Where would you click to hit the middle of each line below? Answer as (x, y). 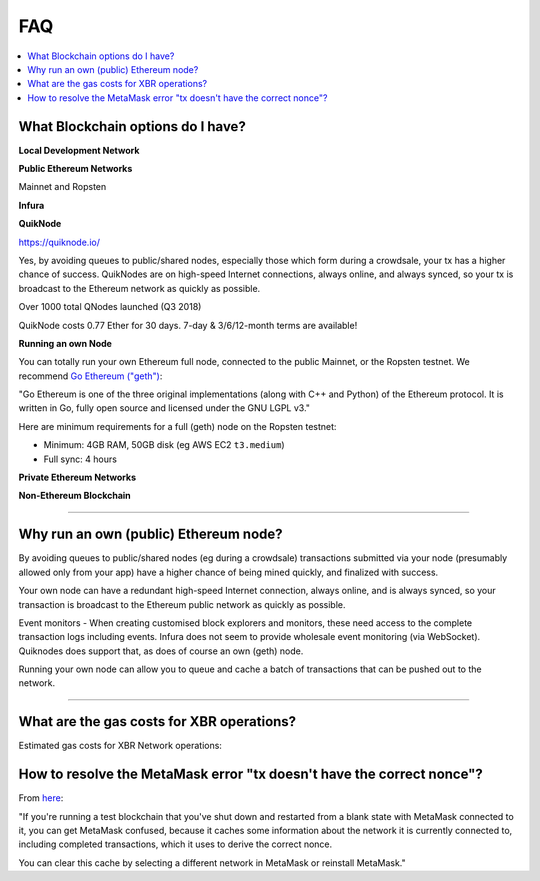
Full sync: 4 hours (80, 459)
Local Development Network (79, 150)
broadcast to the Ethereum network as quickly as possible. (139, 288)
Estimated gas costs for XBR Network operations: (120, 746)
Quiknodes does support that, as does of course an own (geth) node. (161, 651)
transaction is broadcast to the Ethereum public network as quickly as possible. (182, 604)
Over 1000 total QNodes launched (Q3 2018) (110, 307)
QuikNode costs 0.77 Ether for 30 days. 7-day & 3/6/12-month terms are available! (188, 325)
